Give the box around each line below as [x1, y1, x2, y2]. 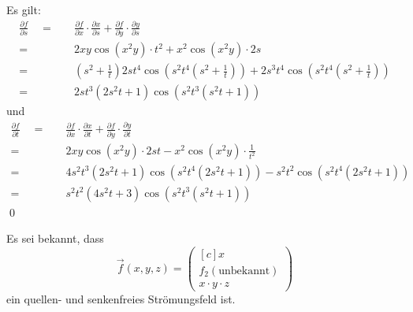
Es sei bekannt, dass [6, 230, 104, 247]
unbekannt [218, 265, 270, 277]
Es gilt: [6, 2, 41, 17]
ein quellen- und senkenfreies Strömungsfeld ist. [6, 291, 236, 307]
